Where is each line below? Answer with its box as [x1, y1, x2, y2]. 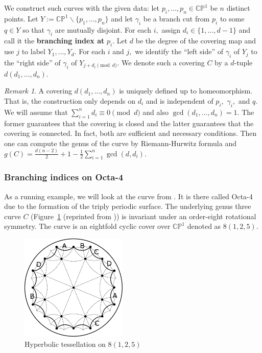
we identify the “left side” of [135, 46, 223, 57]
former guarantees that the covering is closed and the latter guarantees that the [4, 117, 254, 128]
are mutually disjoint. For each [55, 24, 151, 35]
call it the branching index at [4, 35, 105, 46]
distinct [226, 3, 250, 13]
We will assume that [4, 106, 68, 117]
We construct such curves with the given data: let [4, 3, 160, 13]
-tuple [234, 57, 253, 67]
